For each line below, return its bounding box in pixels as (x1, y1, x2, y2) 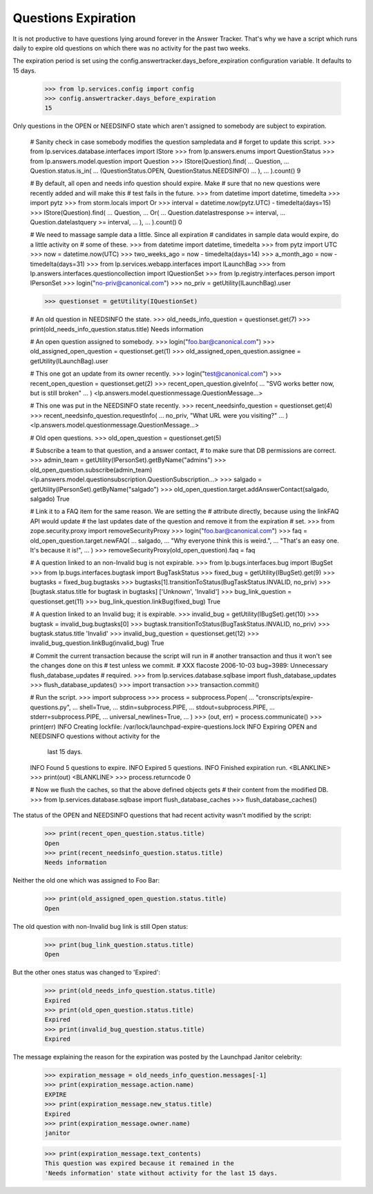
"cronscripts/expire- (256, 693, 314, 702)
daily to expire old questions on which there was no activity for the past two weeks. (12, 44, 250, 52)
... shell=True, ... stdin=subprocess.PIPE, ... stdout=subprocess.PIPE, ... (72, 703, 276, 711)
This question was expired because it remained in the (44, 1159, 234, 1167)
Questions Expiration (12, 10, 136, 26)
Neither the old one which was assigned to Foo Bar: (12, 876, 160, 885)
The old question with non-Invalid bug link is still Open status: (12, 922, 189, 930)
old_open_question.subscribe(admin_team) (30, 465, 153, 474)
